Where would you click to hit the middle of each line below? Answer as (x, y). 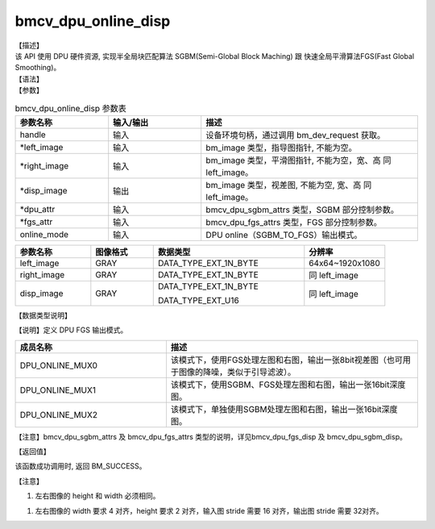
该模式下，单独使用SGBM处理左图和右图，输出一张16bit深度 (284, 409)
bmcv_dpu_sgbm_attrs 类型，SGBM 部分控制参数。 (302, 210)
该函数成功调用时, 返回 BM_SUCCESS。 (81, 466)
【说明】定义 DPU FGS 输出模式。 (71, 330)
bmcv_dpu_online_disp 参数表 (70, 108)
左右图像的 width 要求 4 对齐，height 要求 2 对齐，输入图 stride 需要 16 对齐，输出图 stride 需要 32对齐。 (209, 510)
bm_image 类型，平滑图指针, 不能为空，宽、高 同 (298, 160)
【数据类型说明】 (43, 315)
